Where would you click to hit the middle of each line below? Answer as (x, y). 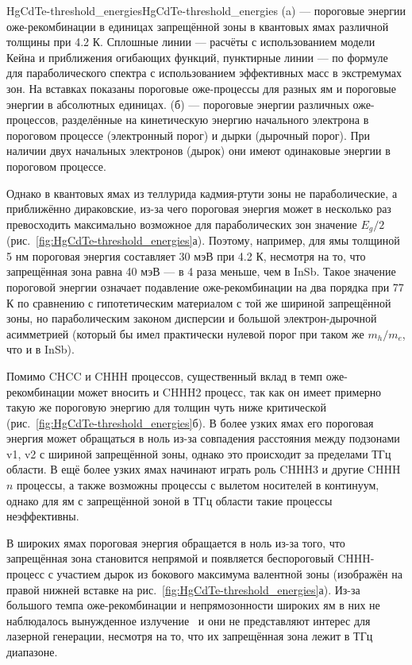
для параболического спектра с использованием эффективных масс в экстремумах (204, 73)
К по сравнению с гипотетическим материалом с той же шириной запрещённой (199, 302)
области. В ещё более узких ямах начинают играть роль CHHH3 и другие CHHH (204, 469)
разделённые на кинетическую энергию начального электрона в (216, 120)
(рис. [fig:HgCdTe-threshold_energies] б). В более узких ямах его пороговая (190, 422)
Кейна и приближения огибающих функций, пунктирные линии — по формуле (197, 57)
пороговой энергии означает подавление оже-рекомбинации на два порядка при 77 (205, 286)
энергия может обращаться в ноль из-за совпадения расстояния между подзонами (203, 438)
